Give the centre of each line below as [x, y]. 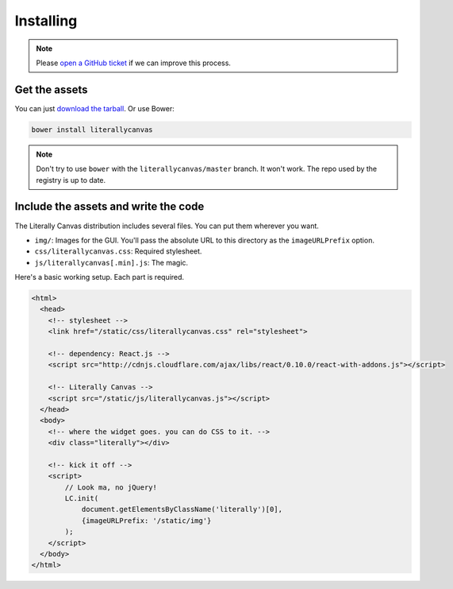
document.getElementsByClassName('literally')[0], [182, 510]
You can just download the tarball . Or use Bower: [94, 108]
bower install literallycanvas [92, 130]
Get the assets [51, 89]
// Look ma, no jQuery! [111, 487]
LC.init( [82, 498]
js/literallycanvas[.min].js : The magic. [111, 262]
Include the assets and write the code [109, 207]
